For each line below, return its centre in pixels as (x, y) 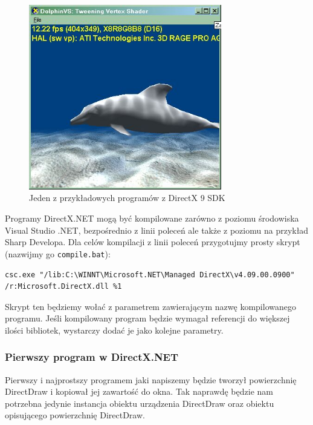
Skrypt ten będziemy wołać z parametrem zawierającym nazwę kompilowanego (150, 306)
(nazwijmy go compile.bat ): (58, 253)
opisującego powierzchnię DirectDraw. (75, 415)
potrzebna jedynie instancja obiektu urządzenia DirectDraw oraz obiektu (140, 403)
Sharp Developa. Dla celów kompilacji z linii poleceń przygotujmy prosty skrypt (153, 242)
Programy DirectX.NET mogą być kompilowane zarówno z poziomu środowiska (152, 218)
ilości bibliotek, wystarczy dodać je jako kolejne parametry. (114, 330)
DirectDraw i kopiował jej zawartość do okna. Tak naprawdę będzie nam (139, 391)
